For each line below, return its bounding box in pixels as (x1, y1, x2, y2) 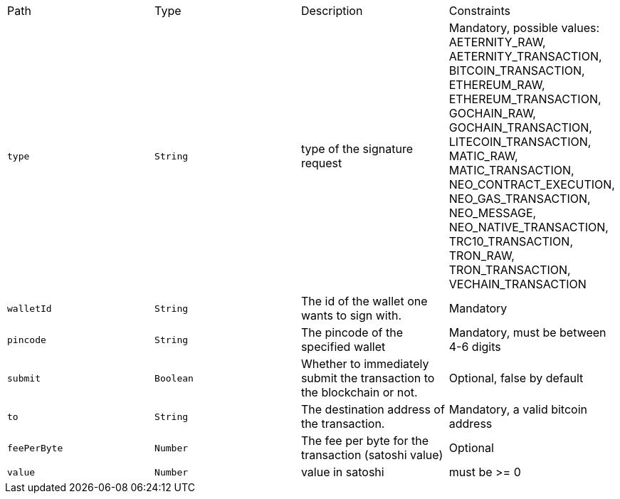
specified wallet (300, 340, 386, 354)
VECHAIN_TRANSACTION (448, 277, 587, 291)
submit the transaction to (300, 371, 435, 385)
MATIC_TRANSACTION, (448, 163, 574, 177)
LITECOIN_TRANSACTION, (448, 135, 592, 149)
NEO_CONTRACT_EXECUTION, (448, 177, 615, 191)
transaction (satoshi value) (300, 448, 443, 462)
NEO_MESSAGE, (448, 206, 537, 220)
